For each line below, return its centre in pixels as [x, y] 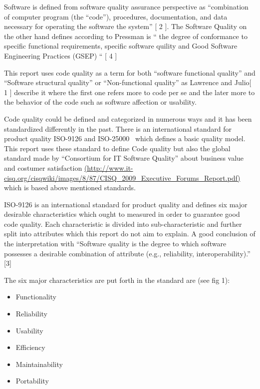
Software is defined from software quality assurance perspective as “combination [126, 7]
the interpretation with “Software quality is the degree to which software [115, 244]
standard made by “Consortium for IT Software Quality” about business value [124, 158]
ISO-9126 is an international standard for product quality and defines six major [126, 204]
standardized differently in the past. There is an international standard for [118, 128]
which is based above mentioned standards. [70, 187]
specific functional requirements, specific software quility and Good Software [121, 46]
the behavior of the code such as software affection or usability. [100, 102]
